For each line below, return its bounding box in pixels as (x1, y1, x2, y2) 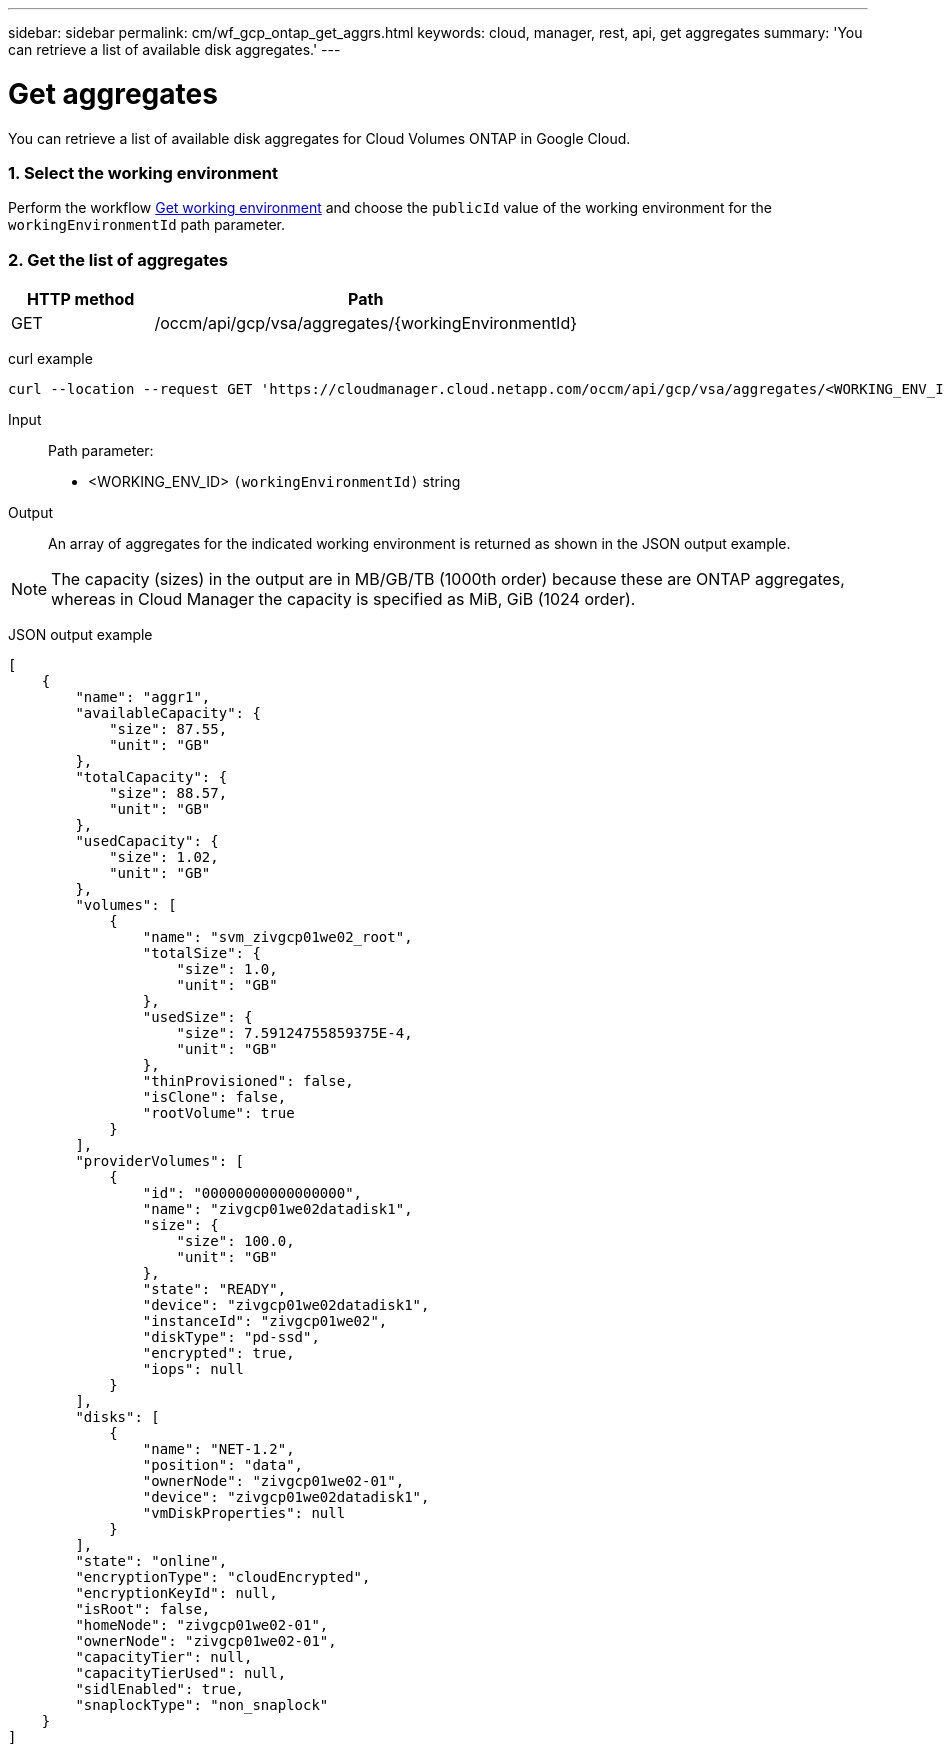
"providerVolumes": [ (75, 1153, 245, 1169)
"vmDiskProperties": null (142, 1505, 346, 1521)
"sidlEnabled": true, (75, 1681, 245, 1697)
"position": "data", (142, 1457, 304, 1473)
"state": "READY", (142, 1281, 287, 1297)
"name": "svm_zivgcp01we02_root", (142, 929, 413, 945)
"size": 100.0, (176, 1233, 295, 1249)
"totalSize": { (142, 945, 261, 961)
